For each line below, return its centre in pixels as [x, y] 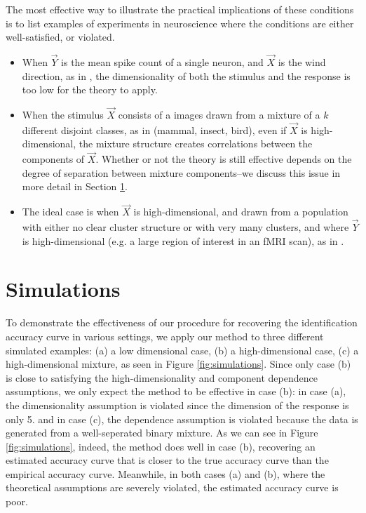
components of [53, 159]
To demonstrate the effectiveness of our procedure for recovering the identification [182, 322]
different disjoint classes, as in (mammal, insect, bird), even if [154, 129]
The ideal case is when [70, 212]
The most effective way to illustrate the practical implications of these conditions [180, 9]
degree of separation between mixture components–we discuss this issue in [181, 172]
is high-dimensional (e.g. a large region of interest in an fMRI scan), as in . [183, 240]
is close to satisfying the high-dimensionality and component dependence [162, 377]
